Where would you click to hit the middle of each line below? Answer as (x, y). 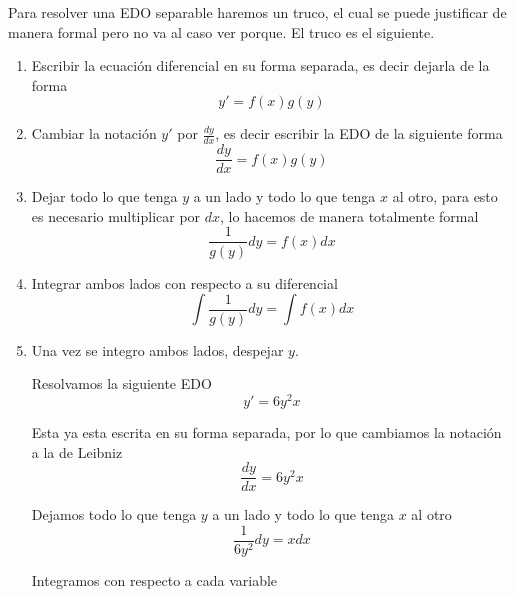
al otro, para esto (445, 196)
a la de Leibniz (77, 451)
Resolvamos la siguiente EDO (121, 383)
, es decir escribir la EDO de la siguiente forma (359, 133)
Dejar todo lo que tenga (104, 196)
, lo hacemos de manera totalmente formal (349, 215)
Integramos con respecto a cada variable (154, 579)
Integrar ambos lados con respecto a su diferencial (184, 282)
